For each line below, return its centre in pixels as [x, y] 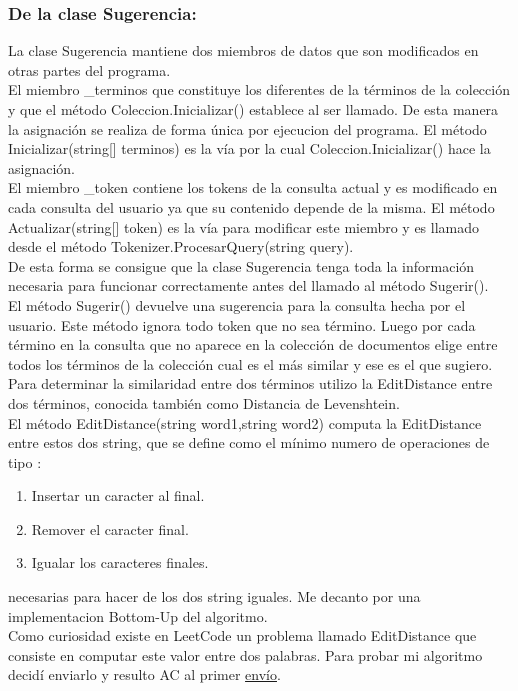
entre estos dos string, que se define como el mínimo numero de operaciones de [249, 442]
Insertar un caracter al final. [118, 495]
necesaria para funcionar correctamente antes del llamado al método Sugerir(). [248, 285]
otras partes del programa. [89, 69]
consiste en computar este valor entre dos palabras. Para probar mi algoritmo [245, 654]
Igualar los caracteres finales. [120, 562]
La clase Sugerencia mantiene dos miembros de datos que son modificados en [243, 50]
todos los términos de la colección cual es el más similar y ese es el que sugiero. [250, 363]
